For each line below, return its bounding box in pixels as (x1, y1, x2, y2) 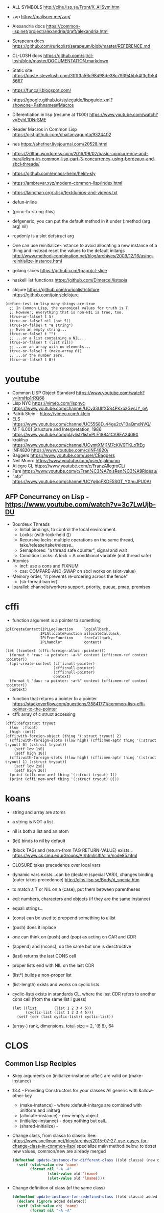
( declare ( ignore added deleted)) (17, 1199, 87, 1204)
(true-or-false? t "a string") (9, 323, 73, 328)
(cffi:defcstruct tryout (5, 721, 56, 726)
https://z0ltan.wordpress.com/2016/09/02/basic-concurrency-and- (12, 151, 148, 156)
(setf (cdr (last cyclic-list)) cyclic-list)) (17, 1014, 114, 1019)
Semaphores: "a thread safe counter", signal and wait (19, 547, 127, 553)
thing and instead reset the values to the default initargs (12, 248, 125, 254)
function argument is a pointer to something (12, 617, 101, 623)
